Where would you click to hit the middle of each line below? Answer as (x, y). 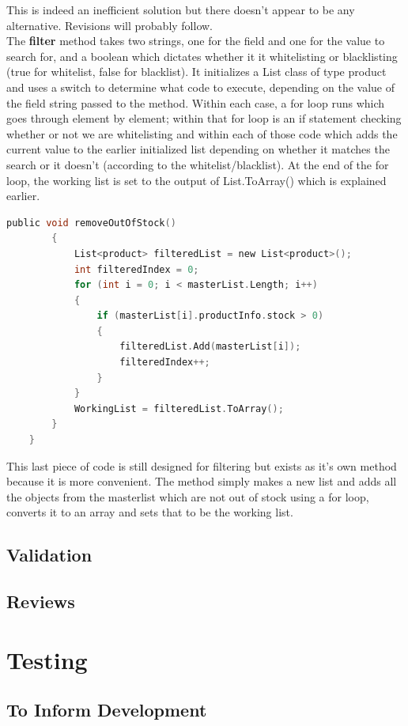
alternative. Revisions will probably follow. (110, 25)
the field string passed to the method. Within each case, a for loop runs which (196, 102)
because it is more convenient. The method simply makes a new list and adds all (202, 481)
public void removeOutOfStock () (91, 223)
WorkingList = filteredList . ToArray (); (179, 408)
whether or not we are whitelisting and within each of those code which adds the (202, 133)
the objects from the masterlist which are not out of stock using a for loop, (188, 496)
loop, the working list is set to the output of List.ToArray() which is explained (196, 180)
